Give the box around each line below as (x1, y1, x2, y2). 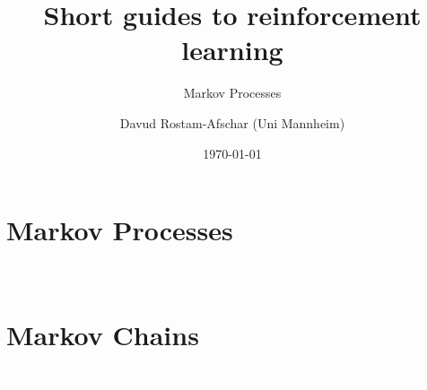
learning (181, 31, 283, 68)
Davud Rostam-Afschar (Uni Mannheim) (119, 113, 345, 132)
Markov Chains (6, 316, 199, 352)
